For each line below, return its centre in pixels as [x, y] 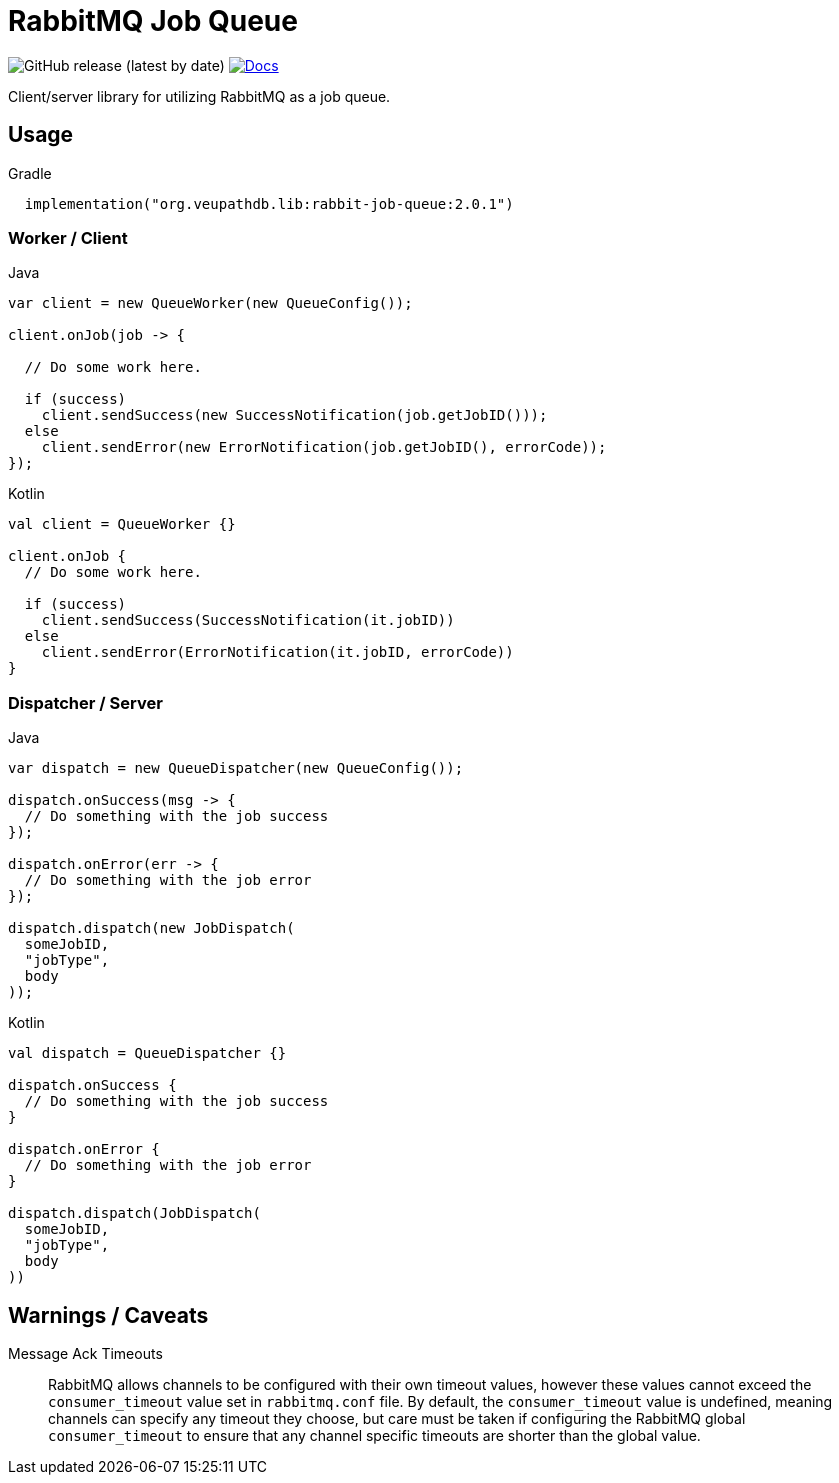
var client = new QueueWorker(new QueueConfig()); [210, 303]
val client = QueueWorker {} [122, 524]
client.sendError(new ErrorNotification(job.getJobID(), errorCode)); [324, 447]
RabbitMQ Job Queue [153, 21]
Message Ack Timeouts [85, 1353]
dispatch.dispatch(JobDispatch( [134, 1213]
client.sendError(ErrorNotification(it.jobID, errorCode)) [277, 652]
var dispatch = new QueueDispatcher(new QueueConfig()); [236, 768]
